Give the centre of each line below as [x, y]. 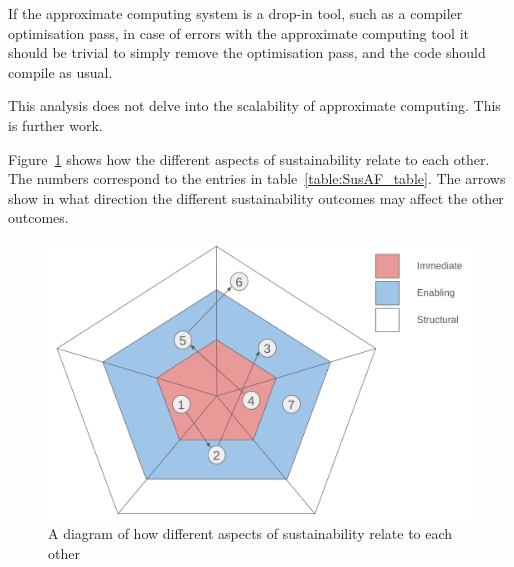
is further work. [55, 124]
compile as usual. [60, 71]
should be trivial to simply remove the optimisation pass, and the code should [247, 52]
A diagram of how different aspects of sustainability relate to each [250, 532]
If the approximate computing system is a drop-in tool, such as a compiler [235, 13]
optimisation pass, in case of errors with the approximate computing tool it [238, 32]
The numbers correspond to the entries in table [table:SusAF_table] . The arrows [257, 178]
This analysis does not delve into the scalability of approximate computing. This [254, 105]
